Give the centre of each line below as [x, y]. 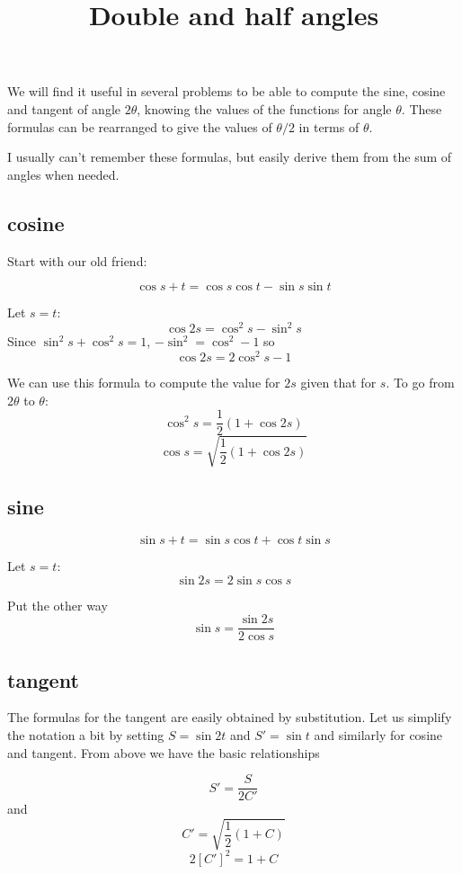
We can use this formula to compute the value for [144, 382]
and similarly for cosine [378, 734]
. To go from [420, 382]
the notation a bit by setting [86, 734]
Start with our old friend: [77, 260]
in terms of [329, 126]
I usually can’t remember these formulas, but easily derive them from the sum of [230, 157]
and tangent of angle [64, 108]
